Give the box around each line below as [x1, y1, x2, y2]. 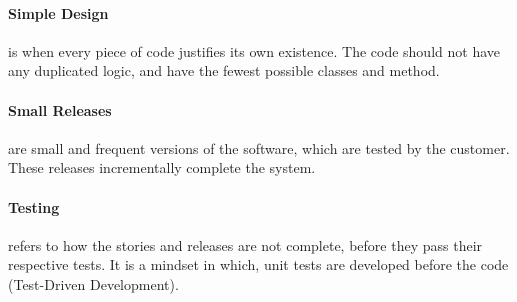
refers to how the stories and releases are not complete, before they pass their [8, 234, 483, 255]
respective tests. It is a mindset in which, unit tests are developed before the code [8, 254, 509, 275]
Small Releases [8, 99, 112, 120]
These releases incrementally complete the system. [8, 157, 316, 178]
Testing [8, 196, 60, 217]
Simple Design [8, 2, 109, 23]
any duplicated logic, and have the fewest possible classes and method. [8, 60, 440, 81]
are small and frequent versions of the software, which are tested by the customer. [8, 137, 510, 158]
